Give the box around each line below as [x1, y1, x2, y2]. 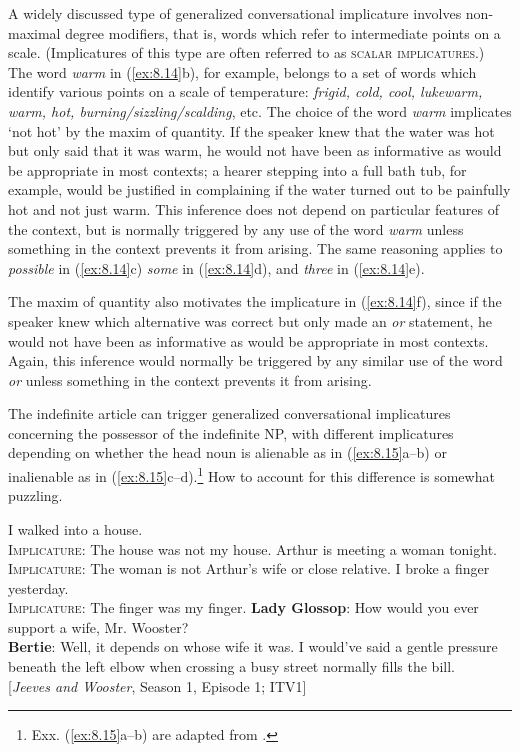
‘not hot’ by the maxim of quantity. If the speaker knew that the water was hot [8, 120, 495, 141]
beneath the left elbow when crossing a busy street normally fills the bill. [8, 656, 455, 677]
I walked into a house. [8, 518, 143, 539]
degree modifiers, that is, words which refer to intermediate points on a [65, 22, 501, 43]
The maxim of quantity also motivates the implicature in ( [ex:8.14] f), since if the [8, 291, 502, 312]
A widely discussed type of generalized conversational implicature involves [8, 3, 462, 23]
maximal [8, 22, 61, 43]
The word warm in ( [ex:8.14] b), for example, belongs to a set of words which [8, 61, 477, 82]
